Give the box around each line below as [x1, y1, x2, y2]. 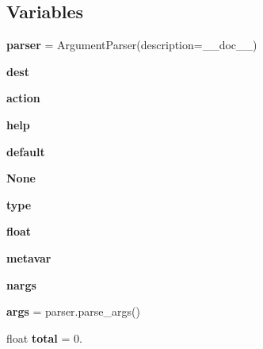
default [6, 143, 45, 159]
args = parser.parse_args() [6, 303, 140, 320]
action [6, 90, 40, 106]
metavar [6, 249, 51, 266]
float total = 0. [6, 329, 82, 346]
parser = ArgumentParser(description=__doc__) [6, 36, 257, 53]
